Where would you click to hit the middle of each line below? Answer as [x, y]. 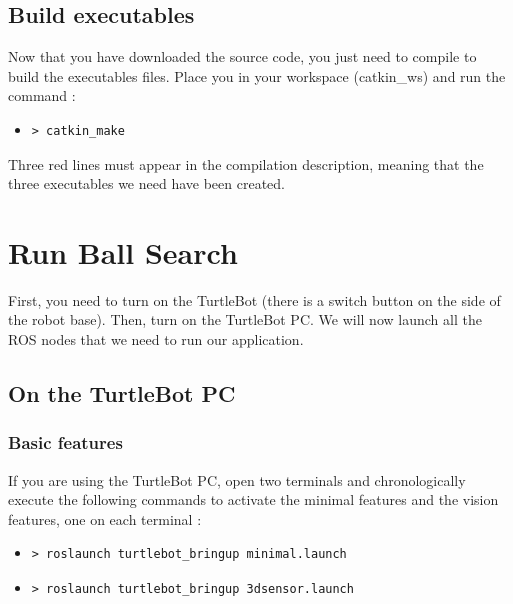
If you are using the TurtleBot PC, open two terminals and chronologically [237, 479]
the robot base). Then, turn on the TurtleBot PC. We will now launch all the [245, 319]
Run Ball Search [123, 251]
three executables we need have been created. [146, 183]
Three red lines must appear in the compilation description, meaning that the [246, 163]
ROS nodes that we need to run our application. [156, 339]
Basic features [65, 442]
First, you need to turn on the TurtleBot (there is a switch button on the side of [254, 299]
